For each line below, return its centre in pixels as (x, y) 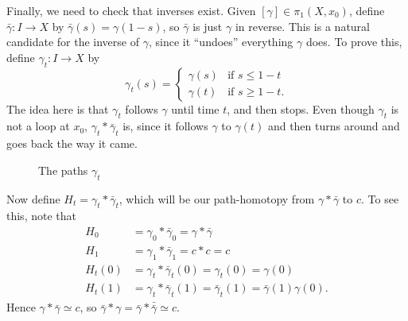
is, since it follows (165, 126)
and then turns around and (334, 126)
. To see (380, 198)
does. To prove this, (354, 42)
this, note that (41, 216)
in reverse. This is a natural (303, 26)
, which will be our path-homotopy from (217, 198)
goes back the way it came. (72, 143)
